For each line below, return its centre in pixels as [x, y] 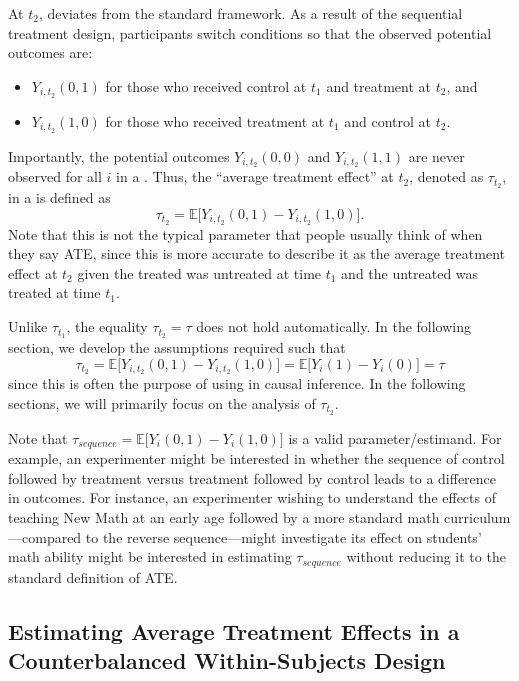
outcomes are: [50, 52]
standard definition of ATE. [93, 576]
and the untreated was [410, 272]
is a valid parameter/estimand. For [395, 437]
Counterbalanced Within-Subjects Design [227, 660]
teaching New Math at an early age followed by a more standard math [224, 517]
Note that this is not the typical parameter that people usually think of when [245, 233]
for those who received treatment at [215, 120]
